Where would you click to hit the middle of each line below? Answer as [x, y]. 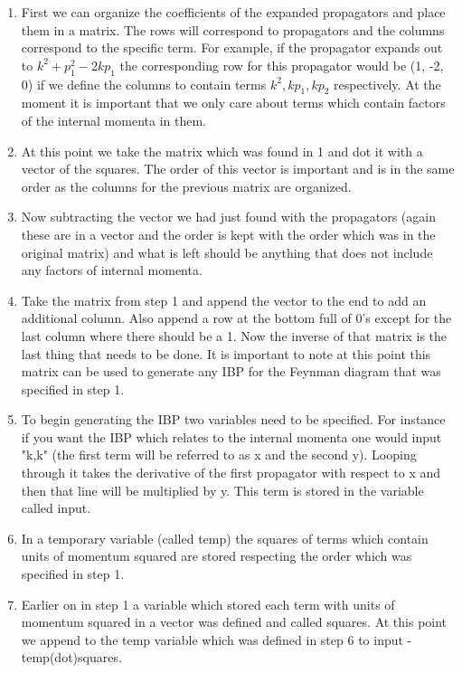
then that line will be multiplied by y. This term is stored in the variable [222, 490]
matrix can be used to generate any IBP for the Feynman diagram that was [231, 371]
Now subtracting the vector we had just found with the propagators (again [228, 217]
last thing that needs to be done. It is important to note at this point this [226, 353]
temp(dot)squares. [71, 657]
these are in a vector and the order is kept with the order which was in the [228, 234]
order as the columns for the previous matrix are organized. [186, 186]
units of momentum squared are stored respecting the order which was [217, 556]
